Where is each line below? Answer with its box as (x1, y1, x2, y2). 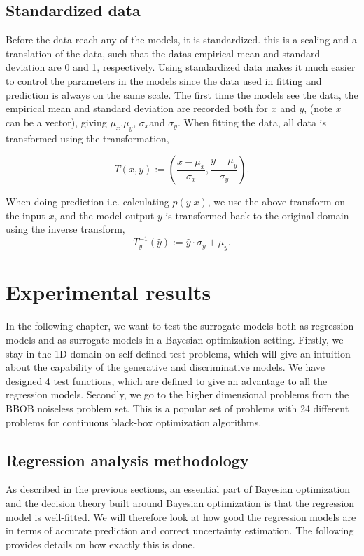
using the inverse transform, (6, 222, 125, 236)
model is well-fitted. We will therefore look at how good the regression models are (6, 509, 356, 524)
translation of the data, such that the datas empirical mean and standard (6, 46, 321, 60)
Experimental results (6, 278, 211, 306)
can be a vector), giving (6, 114, 107, 129)
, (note (304, 101, 332, 116)
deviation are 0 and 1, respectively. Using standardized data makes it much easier (6, 60, 356, 74)
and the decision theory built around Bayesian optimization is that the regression (6, 495, 355, 510)
